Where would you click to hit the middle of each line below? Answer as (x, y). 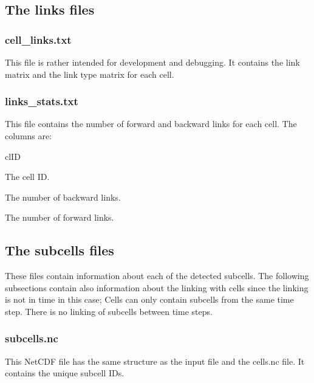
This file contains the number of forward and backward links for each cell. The (151, 124)
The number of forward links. (60, 217)
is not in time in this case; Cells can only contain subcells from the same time (149, 299)
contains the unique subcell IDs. (65, 373)
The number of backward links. (63, 197)
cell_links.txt (38, 39)
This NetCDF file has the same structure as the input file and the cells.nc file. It (155, 361)
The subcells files (60, 250)
